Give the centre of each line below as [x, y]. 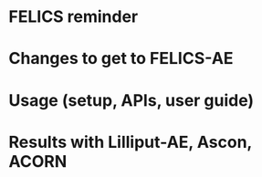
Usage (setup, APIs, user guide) [131, 100]
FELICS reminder [73, 17]
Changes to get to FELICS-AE [121, 59]
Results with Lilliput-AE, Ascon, [131, 142]
